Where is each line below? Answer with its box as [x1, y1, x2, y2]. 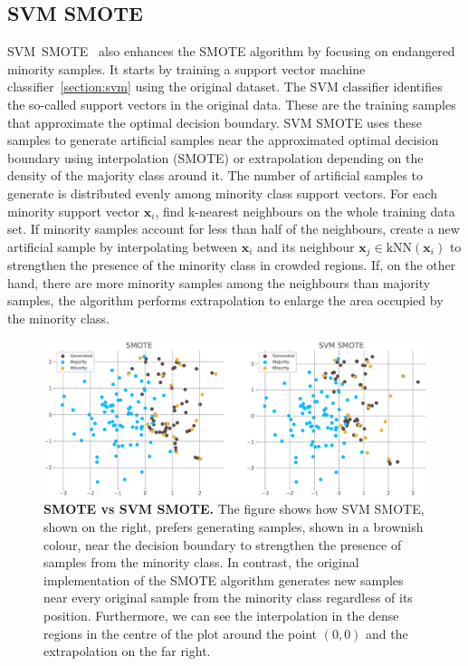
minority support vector [7, 201, 140, 220]
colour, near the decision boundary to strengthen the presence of [43, 535, 402, 554]
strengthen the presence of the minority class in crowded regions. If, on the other [7, 256, 456, 275]
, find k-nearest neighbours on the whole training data [155, 201, 455, 220]
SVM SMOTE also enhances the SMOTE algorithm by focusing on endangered [7, 42, 455, 61]
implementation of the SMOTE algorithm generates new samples [43, 570, 404, 589]
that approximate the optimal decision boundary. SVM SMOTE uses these [7, 112, 422, 131]
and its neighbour [257, 236, 355, 256]
